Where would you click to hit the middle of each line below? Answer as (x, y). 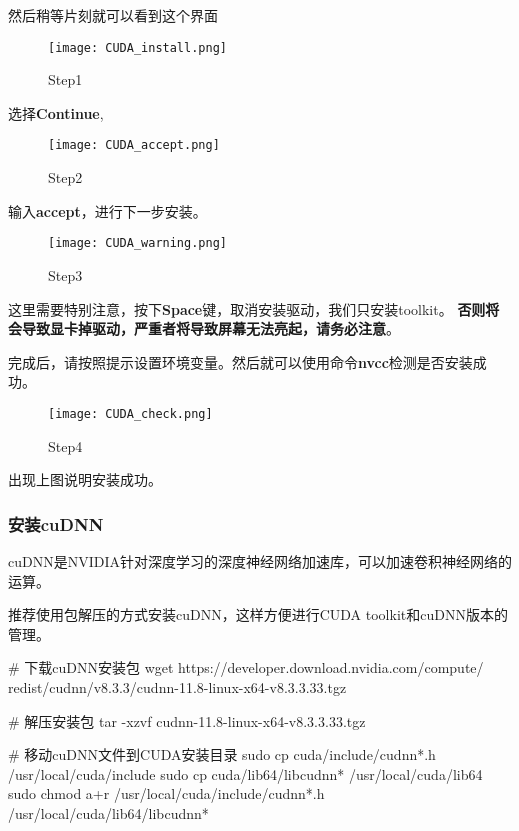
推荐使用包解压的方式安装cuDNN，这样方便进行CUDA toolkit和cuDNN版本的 (258, 614)
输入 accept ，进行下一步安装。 (107, 210)
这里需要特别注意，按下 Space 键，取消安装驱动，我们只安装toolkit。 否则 (247, 308)
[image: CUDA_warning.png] (137, 243)
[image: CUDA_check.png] (130, 413)
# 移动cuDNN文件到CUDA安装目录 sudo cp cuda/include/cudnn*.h (222, 754)
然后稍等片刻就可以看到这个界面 (113, 15)
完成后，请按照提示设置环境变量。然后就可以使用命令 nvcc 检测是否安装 (240, 361)
